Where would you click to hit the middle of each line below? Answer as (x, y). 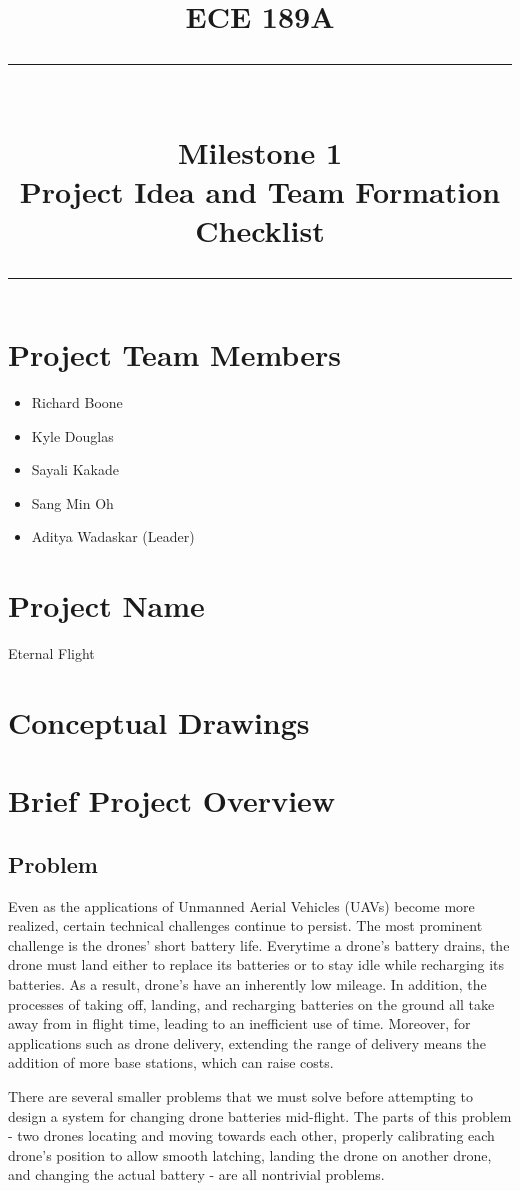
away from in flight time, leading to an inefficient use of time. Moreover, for (239, 1023)
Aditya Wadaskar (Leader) (113, 536)
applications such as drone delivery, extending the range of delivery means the (247, 1042)
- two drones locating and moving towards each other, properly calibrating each (251, 1135)
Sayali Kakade (75, 469)
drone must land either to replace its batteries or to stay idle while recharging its (256, 964)
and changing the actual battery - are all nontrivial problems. (196, 1174)
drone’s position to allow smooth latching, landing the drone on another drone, (250, 1154)
